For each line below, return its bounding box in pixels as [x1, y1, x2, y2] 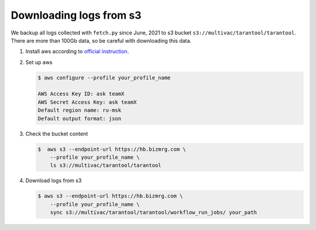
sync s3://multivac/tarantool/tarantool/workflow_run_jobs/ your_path [50, 209, 257, 216]
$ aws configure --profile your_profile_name [37, 74, 171, 81]
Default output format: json [37, 115, 122, 122]
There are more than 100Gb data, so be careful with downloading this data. [11, 37, 192, 44]
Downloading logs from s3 [11, 9, 142, 22]
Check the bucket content [25, 130, 88, 137]
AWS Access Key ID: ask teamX [37, 90, 125, 97]
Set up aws [25, 58, 53, 65]
